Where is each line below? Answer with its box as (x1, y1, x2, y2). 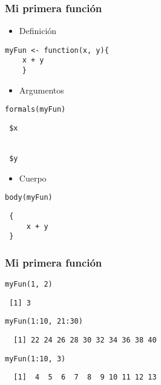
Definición (19, 24, 57, 37)
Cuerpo (19, 171, 47, 184)
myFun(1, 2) (5, 280, 53, 289)
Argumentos (19, 83, 64, 96)
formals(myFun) (5, 105, 66, 114)
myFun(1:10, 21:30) (5, 317, 83, 326)
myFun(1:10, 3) (5, 354, 66, 363)
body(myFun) (5, 193, 53, 202)
